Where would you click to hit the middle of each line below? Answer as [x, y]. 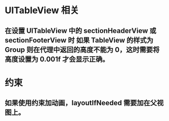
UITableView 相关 [42, 10]
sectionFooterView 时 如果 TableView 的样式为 [79, 40]
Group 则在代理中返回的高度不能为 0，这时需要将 [82, 49]
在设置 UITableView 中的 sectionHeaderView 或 [80, 31]
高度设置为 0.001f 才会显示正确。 [57, 59]
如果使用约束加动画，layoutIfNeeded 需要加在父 [81, 103]
